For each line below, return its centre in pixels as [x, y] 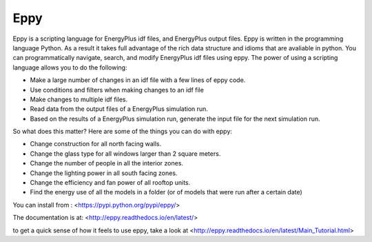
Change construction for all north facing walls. [96, 144]
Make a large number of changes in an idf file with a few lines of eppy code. [138, 80]
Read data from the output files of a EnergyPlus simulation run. [119, 109]
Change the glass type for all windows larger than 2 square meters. [125, 153]
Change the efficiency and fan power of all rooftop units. [110, 183]
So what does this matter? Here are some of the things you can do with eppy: [122, 132]
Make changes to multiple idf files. [79, 99]
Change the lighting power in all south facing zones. [104, 173]
